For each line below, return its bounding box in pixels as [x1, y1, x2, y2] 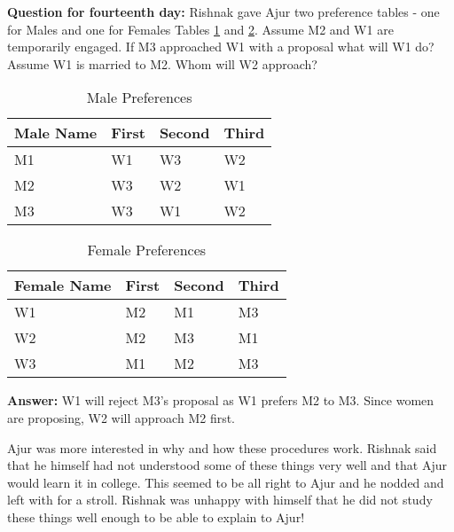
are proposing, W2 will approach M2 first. [7, 408, 236, 426]
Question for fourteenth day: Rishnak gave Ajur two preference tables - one [7, 3, 440, 20]
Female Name [14, 275, 112, 296]
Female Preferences [87, 239, 207, 261]
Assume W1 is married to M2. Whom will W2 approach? [7, 54, 317, 73]
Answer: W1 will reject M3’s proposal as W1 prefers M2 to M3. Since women [7, 391, 434, 410]
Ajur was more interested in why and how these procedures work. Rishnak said [7, 438, 437, 457]
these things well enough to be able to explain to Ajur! [7, 507, 305, 526]
